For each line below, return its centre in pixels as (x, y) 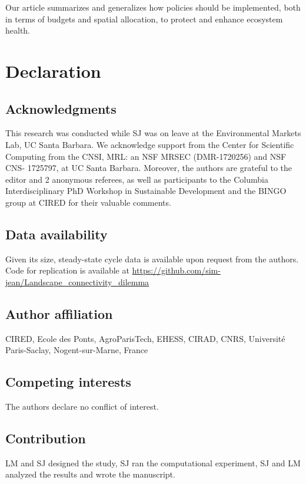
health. (18, 30)
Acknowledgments (61, 108)
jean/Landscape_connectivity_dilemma (77, 281)
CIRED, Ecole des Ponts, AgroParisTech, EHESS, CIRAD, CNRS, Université (145, 338)
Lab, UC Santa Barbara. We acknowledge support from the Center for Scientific (150, 144)
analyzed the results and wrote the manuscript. (90, 474)
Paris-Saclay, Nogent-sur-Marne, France (77, 350)
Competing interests (68, 382)
